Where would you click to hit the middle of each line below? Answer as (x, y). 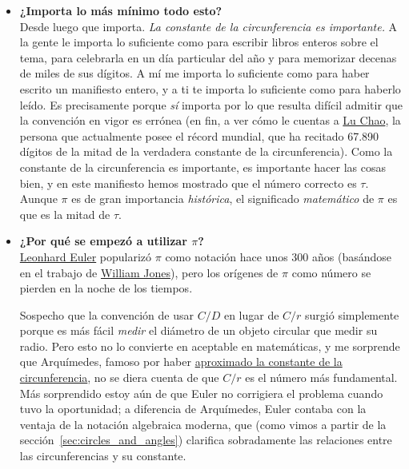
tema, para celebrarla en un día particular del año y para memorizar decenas (208, 57)
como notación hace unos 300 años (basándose (279, 256)
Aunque (38, 199)
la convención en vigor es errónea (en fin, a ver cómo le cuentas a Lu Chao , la (210, 120)
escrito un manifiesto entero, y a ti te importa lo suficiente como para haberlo (210, 88)
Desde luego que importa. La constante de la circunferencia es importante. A (209, 26)
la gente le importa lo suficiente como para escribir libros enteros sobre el (199, 42)
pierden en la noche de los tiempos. (106, 288)
